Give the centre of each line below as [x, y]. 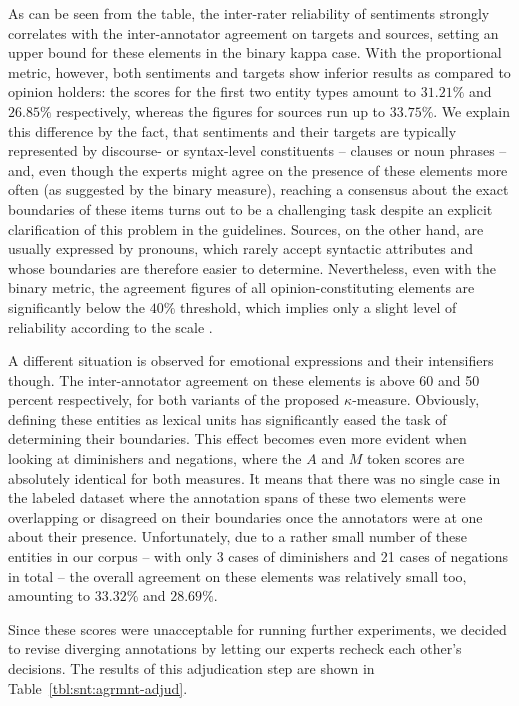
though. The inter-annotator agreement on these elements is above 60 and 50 [244, 379]
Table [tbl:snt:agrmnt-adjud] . [98, 687]
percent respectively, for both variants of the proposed [174, 399]
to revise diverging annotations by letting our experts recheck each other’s [235, 648]
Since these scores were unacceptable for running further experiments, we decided [257, 628]
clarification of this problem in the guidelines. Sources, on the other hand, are [246, 228]
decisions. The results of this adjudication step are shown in [191, 668]
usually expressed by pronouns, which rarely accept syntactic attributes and [241, 248]
